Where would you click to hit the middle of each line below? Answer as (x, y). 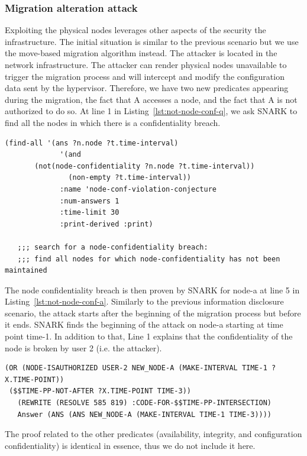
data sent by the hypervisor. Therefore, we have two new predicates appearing (147, 88)
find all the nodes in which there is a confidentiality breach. (113, 122)
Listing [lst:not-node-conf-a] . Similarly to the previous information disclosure (144, 301)
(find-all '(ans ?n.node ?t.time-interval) (92, 143)
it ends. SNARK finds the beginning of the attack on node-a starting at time (144, 324)
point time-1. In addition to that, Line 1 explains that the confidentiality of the (149, 336)
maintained (26, 271)
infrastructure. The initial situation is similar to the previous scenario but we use (152, 41)
